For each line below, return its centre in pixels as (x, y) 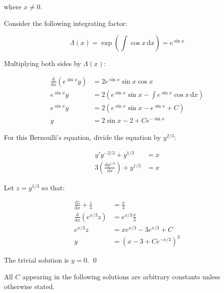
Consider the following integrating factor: (66, 23)
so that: (53, 187)
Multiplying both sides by (43, 63)
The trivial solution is (36, 260)
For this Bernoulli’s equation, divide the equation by (83, 137)
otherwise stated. (29, 286)
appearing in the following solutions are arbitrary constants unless (121, 276)
